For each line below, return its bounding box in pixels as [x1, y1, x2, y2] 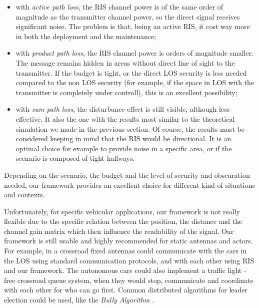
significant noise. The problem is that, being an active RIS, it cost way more [15, 21, 250, 32]
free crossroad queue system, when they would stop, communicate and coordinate [4, 274, 253, 285]
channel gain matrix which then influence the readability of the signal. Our [4, 225, 234, 236]
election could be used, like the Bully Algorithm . [4, 294, 154, 305]
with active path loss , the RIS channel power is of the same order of [15, 2, 223, 12]
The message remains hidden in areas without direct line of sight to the [15, 57, 235, 68]
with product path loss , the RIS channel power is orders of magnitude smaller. [15, 48, 254, 58]
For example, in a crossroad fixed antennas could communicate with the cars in [4, 245, 247, 256]
